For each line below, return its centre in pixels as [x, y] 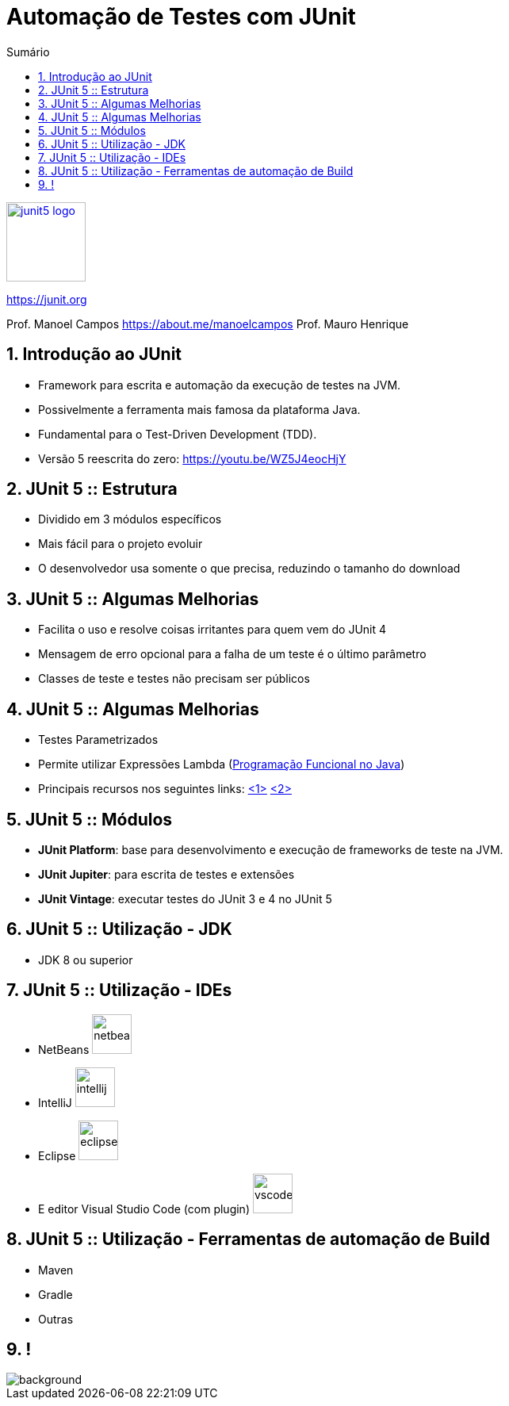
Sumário [28, 52]
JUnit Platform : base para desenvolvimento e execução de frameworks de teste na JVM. [271, 849]
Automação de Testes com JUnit [181, 17]
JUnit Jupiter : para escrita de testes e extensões [166, 874]
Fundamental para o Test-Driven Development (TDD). [178, 434]
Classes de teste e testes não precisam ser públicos [174, 679]
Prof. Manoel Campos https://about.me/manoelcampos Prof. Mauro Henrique [208, 324]
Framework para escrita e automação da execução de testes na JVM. [220, 385]
